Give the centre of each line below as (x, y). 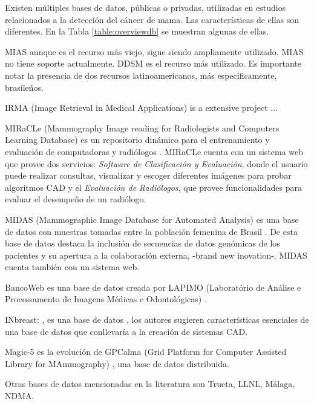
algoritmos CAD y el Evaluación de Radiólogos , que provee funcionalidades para (154, 187)
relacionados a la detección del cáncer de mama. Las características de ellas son (152, 19)
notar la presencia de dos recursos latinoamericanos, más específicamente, (141, 75)
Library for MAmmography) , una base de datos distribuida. (117, 363)
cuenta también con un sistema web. (72, 267)
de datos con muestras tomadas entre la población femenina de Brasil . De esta (151, 231)
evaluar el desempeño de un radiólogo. (76, 199)
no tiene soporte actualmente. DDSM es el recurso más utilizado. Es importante (153, 63)
